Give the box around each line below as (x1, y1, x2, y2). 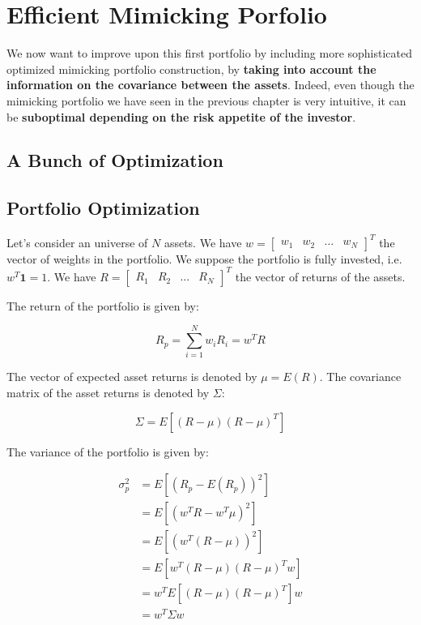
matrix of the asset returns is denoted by (6, 383, 210, 400)
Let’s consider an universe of (6, 233, 148, 250)
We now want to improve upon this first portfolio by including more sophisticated (6, 45, 413, 62)
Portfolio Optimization (6, 195, 200, 220)
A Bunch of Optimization (6, 148, 223, 173)
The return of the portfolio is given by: (6, 297, 199, 314)
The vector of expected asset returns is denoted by (6, 368, 257, 385)
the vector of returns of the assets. (235, 268, 406, 285)
